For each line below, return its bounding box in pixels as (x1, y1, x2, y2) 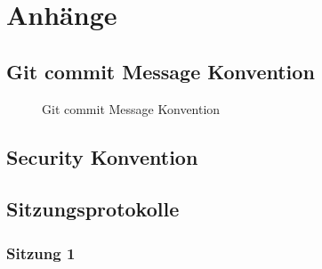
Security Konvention (6, 143, 198, 170)
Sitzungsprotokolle (6, 195, 180, 223)
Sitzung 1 (6, 241, 76, 264)
